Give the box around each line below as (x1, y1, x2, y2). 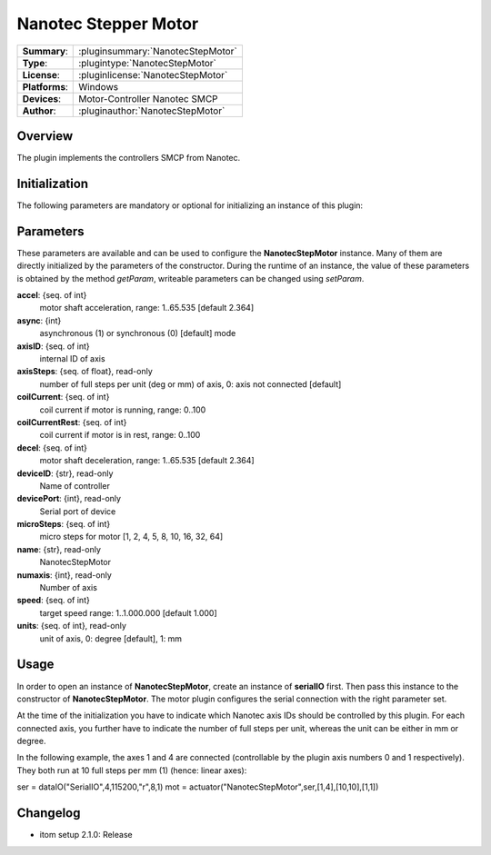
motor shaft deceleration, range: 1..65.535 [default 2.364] (39, 455, 255, 466)
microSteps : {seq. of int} (16, 519, 111, 530)
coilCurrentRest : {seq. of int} (16, 416, 127, 427)
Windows (78, 80, 118, 93)
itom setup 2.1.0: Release (39, 830, 133, 840)
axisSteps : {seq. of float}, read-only (16, 366, 154, 377)
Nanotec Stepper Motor (16, 14, 199, 34)
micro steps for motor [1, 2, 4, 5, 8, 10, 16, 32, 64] (39, 532, 224, 542)
